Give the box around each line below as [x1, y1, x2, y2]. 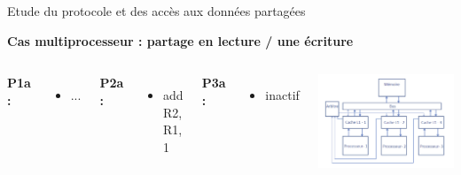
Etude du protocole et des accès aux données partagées [7, 2, 306, 19]
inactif [265, 86, 300, 104]
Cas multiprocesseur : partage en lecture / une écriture [7, 31, 354, 49]
